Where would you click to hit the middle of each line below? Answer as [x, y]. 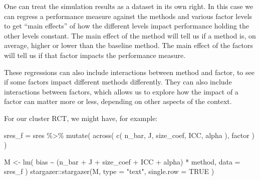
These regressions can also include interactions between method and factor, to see [129, 72]
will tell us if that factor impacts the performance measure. [95, 55]
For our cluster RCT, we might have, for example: [81, 118]
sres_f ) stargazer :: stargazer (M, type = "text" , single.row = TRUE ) [109, 171]
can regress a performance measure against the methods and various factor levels [128, 16]
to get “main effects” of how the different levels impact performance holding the [127, 26]
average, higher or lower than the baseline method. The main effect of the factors [128, 45]
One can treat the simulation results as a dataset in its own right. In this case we [129, 6]
